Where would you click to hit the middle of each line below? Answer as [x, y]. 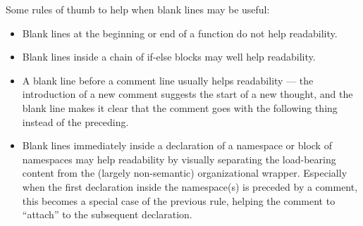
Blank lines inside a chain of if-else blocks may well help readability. [169, 57]
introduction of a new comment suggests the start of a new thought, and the [187, 94]
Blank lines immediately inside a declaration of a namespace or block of [177, 145]
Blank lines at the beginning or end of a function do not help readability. [180, 33]
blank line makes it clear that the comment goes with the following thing [180, 107]
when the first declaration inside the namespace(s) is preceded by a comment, [190, 186]
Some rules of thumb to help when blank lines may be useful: [138, 9]
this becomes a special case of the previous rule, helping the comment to [179, 200]
